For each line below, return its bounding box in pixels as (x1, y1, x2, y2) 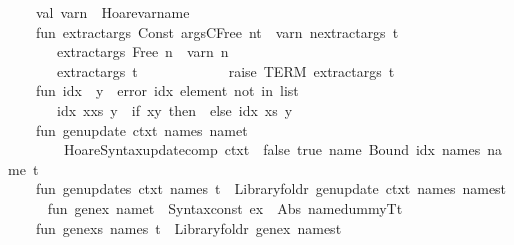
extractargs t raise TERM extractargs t (56, 60, 395, 81)
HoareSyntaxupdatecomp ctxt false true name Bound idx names (63, 139, 481, 160)
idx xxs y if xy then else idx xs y (56, 99, 293, 120)
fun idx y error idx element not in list (35, 80, 299, 101)
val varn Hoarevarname (35, 2, 190, 22)
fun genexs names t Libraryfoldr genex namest (35, 217, 342, 238)
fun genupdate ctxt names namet (35, 119, 248, 140)
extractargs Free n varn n (56, 41, 229, 62)
